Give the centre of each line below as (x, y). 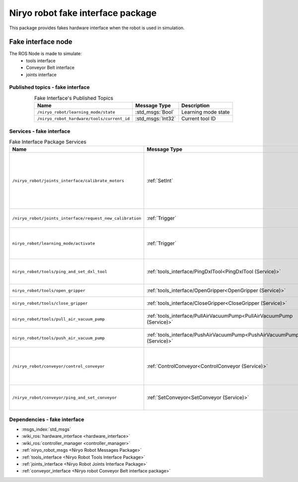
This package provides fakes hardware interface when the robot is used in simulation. (97, 28)
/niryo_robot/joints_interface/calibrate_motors (68, 180)
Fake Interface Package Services (48, 142)
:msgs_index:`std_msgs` (46, 429)
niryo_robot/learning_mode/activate (54, 243)
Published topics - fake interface (49, 87)
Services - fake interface (40, 131)
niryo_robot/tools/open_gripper (49, 290)
